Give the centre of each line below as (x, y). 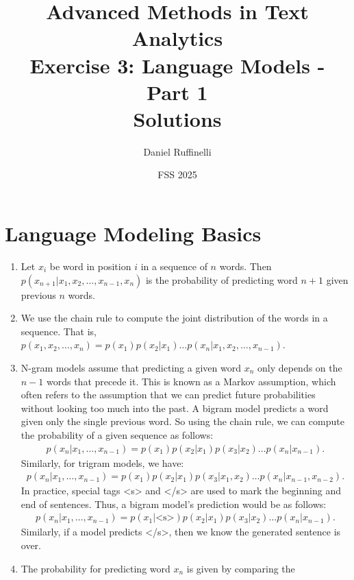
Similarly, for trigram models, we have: (102, 462)
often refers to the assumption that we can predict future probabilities (168, 395)
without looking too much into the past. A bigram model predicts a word (175, 408)
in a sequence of (174, 266)
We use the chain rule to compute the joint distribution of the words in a (174, 318)
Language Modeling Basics (133, 233)
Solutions (177, 118)
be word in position (90, 266)
